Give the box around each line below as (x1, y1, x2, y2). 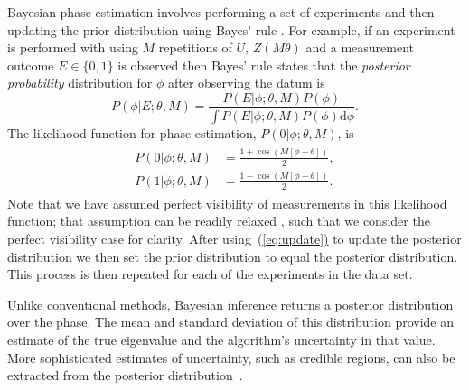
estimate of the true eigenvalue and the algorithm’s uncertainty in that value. (7, 330, 436, 348)
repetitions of (158, 38, 232, 57)
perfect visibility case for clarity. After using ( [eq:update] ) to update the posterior (7, 229, 462, 248)
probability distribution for (7, 73, 153, 92)
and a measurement (305, 38, 414, 57)
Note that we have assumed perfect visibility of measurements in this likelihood (7, 193, 447, 212)
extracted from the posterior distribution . (7, 366, 243, 385)
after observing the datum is (167, 73, 325, 92)
